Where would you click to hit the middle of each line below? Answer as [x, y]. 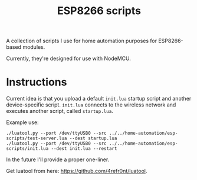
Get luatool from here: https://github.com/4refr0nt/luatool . [77, 171]
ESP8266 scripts [99, 11]
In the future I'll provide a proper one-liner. [58, 159]
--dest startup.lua [93, 139]
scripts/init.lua [27, 149]
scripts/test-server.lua [37, 139]
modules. [34, 47]
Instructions [37, 82]
